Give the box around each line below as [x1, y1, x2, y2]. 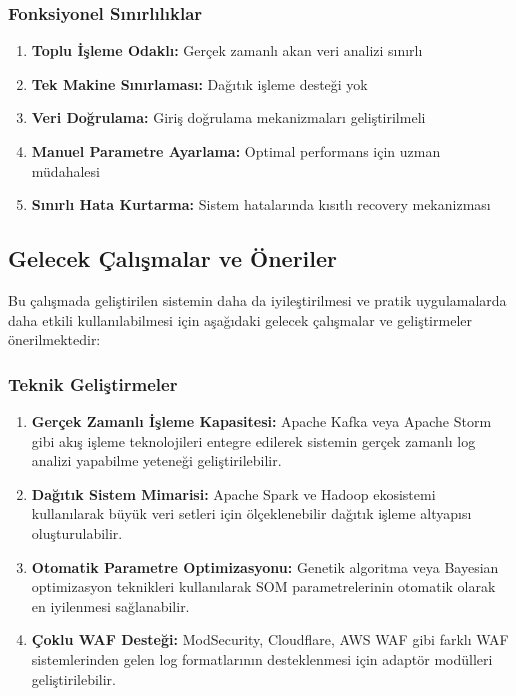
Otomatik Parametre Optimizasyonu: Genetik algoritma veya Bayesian [31, 556, 499, 577]
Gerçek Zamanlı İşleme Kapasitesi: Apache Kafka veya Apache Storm [31, 410, 492, 431]
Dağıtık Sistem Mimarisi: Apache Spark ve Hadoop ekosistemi [31, 483, 436, 504]
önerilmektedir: [8, 329, 101, 350]
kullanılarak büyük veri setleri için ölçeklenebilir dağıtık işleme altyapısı [31, 503, 472, 524]
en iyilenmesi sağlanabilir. [31, 595, 190, 616]
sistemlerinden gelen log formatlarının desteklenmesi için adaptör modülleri [31, 648, 493, 669]
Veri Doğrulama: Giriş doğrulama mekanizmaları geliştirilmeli [31, 107, 426, 128]
